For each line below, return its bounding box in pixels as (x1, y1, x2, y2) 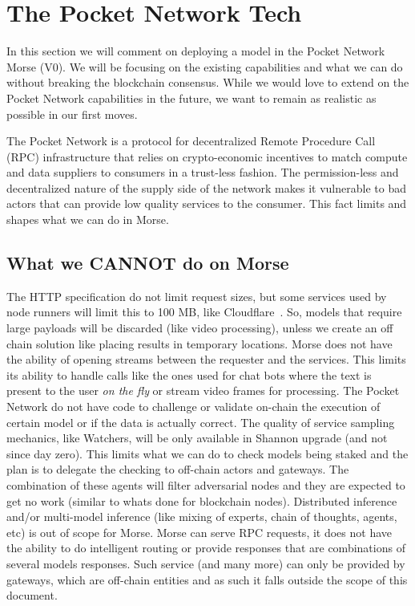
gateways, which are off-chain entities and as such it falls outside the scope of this (6, 571, 408, 588)
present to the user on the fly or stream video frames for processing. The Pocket (6, 382, 400, 399)
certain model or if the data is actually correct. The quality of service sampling (6, 413, 395, 430)
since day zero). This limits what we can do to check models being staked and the (6, 445, 409, 462)
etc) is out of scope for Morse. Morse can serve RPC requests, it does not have (6, 523, 393, 540)
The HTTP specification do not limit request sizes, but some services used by (6, 287, 387, 304)
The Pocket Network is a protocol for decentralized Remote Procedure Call (6, 132, 376, 149)
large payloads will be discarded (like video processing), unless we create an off (6, 319, 393, 336)
